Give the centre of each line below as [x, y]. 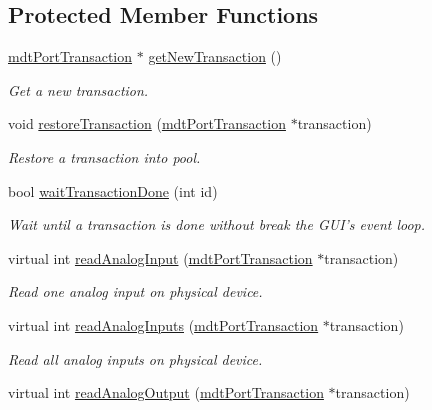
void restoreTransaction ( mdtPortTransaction [147, 123]
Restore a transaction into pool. [104, 156]
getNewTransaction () [215, 56]
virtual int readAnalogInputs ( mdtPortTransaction [163, 324]
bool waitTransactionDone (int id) [113, 190]
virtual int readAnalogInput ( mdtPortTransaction [160, 257]
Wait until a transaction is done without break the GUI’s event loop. [217, 224]
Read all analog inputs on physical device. [135, 358]
